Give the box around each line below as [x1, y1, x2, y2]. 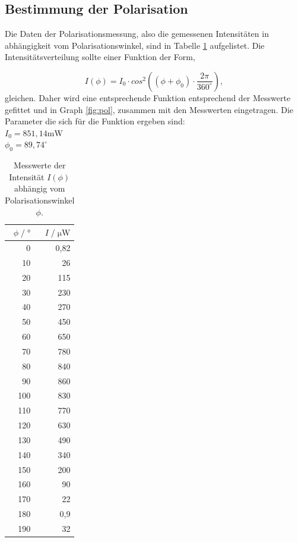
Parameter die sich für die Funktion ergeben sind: [5, 115, 185, 127]
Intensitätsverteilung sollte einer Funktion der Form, [5, 51, 195, 63]
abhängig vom [14, 182, 65, 195]
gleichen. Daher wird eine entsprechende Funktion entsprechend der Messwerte [5, 91, 291, 104]
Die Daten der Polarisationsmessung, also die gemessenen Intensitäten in [5, 27, 269, 40]
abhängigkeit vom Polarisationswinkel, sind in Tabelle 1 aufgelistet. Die [5, 39, 265, 51]
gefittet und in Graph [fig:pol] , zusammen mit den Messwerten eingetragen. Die [5, 103, 293, 115]
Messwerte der [14, 159, 66, 171]
